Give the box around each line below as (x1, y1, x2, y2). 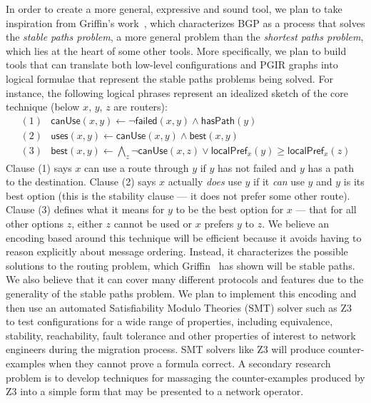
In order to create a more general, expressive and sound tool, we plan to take (6, 1, 342, 16)
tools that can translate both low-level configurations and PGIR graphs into (6, 57, 338, 72)
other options (6, 216, 64, 231)
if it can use (253, 174, 305, 189)
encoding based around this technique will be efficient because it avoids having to (6, 230, 362, 245)
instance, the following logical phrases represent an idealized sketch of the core (6, 85, 349, 100)
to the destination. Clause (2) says (6, 174, 156, 189)
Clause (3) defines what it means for (6, 202, 165, 217)
